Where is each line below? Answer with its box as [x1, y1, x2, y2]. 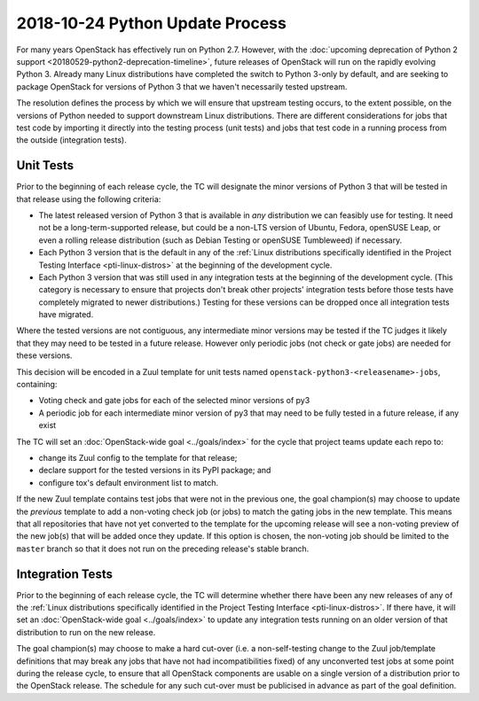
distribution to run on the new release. [16, 627, 156, 637]
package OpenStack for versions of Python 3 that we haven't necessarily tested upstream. [16, 81, 348, 92]
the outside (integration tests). [16, 135, 128, 145]
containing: [16, 379, 58, 390]
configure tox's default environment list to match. [38, 477, 219, 487]
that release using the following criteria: [16, 193, 161, 204]
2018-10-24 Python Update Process [16, 13, 287, 33]
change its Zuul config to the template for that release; [38, 453, 238, 463]
